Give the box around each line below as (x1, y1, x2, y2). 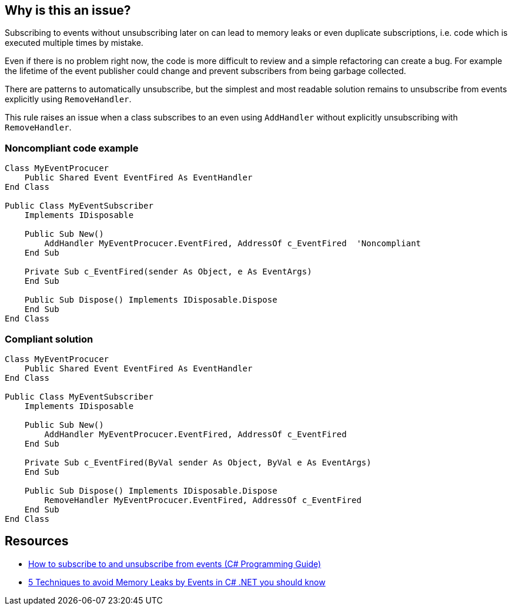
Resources (5, 534, 69, 549)
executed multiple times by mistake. (5, 38, 143, 48)
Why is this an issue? (5, 3, 131, 18)
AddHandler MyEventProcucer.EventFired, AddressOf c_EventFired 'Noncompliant (44, 239, 421, 249)
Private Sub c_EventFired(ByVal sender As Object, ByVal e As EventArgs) (24, 457, 372, 467)
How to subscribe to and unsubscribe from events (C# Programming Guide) (28, 558, 322, 569)
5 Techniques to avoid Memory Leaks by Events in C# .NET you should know (28, 577, 326, 587)
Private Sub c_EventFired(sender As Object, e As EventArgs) (24, 267, 312, 277)
